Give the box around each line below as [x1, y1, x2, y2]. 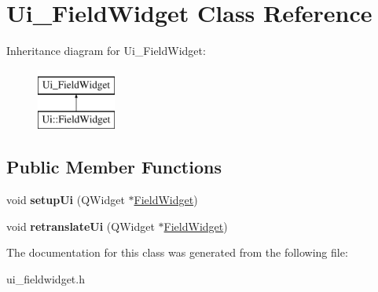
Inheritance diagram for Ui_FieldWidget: [6, 42, 206, 59]
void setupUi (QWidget [6, 192, 125, 208]
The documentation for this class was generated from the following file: [6, 244, 348, 261]
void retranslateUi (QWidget [6, 217, 155, 234]
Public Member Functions [6, 155, 222, 179]
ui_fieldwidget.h [6, 270, 85, 287]
